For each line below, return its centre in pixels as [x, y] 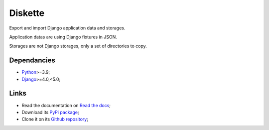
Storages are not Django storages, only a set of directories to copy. [78, 46]
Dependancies [32, 61]
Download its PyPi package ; [50, 112]
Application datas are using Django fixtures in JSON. [63, 37]
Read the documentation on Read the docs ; [66, 105]
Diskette [27, 13]
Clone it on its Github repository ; [55, 119]
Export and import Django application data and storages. [67, 28]
